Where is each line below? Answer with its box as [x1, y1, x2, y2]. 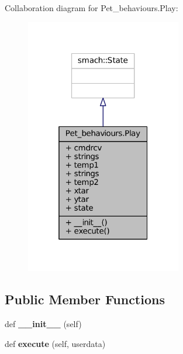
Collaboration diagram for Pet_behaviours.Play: [5, 2, 178, 13]
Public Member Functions [5, 290, 165, 308]
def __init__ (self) [5, 318, 82, 330]
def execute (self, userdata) [5, 337, 106, 349]
